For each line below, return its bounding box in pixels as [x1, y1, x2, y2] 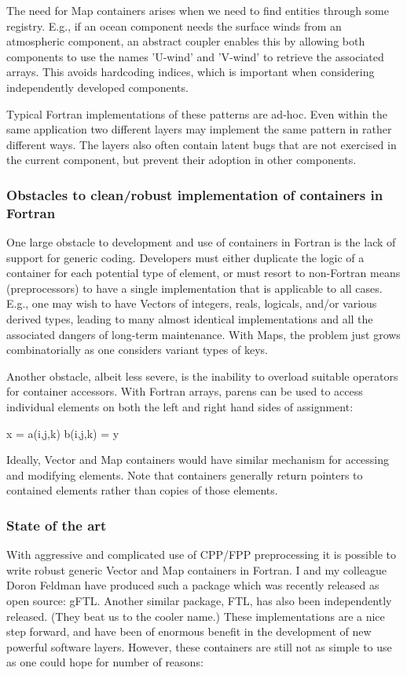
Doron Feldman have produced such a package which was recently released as [6, 577, 379, 593]
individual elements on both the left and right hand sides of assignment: [6, 399, 354, 415]
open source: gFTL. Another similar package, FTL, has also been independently [6, 592, 392, 608]
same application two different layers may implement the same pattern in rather [6, 121, 392, 137]
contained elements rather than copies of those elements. [6, 482, 278, 498]
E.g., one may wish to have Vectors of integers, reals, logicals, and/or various [6, 295, 377, 312]
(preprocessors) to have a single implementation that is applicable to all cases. [6, 279, 383, 296]
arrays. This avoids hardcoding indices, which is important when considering [6, 64, 375, 80]
